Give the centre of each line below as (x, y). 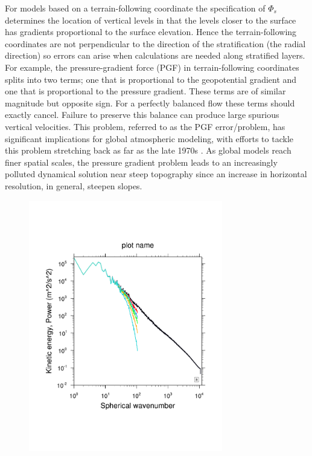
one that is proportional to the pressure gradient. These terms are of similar (145, 91)
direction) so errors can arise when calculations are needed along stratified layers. (155, 55)
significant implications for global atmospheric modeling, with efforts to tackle (149, 138)
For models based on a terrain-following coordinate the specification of (135, 8)
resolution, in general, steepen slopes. (74, 185)
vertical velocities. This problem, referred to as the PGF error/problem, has (145, 126)
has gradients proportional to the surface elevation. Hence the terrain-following (151, 32)
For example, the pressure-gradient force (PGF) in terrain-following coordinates (152, 67)
